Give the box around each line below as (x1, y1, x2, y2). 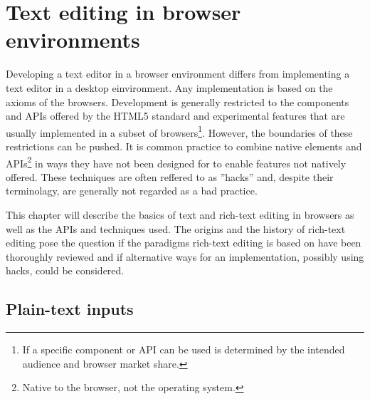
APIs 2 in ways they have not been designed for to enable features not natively (6, 153, 347, 170)
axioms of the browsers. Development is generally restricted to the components (6, 94, 349, 109)
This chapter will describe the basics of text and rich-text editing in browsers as (6, 207, 354, 222)
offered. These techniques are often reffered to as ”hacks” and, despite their (6, 169, 334, 184)
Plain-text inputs (6, 298, 134, 320)
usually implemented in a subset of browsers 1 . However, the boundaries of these (6, 123, 353, 140)
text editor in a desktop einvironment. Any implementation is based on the (6, 80, 333, 95)
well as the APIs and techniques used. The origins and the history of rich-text (6, 221, 346, 236)
